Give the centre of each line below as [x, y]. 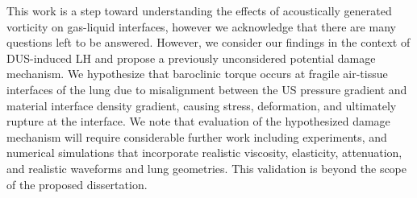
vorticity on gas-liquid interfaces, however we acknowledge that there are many [201, 26]
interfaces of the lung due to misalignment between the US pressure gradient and [207, 89]
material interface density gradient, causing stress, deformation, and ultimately [202, 105]
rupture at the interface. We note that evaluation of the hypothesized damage [198, 121]
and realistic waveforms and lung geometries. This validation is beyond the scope [207, 168]
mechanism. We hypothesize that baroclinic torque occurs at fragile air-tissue [197, 74]
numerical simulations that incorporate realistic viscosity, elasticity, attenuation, [204, 153]
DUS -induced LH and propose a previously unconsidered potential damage [191, 58]
